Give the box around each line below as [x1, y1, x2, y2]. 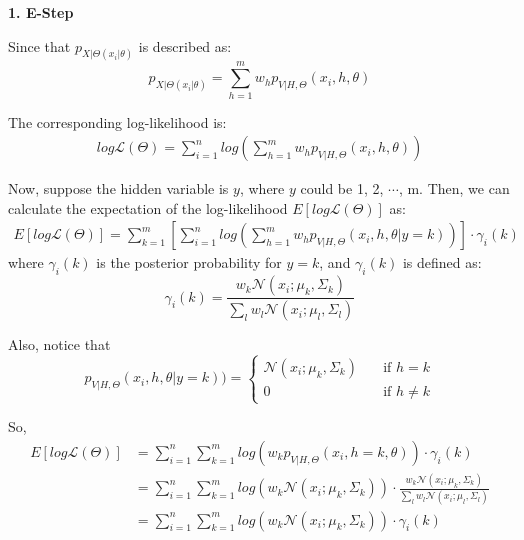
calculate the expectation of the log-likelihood [8, 197, 288, 218]
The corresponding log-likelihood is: [8, 111, 227, 132]
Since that [8, 35, 71, 56]
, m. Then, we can [398, 178, 510, 199]
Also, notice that [8, 334, 111, 355]
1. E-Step [8, 2, 74, 22]
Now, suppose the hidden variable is [8, 178, 229, 199]
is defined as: [402, 252, 482, 273]
